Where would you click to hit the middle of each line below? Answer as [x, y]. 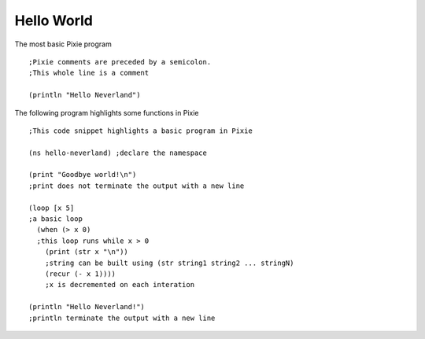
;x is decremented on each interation [120, 285]
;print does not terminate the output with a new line [137, 186]
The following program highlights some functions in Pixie [107, 112]
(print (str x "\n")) [87, 252]
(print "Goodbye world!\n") [83, 175]
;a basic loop [55, 219]
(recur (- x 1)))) [80, 274]
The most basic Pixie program [63, 44]
